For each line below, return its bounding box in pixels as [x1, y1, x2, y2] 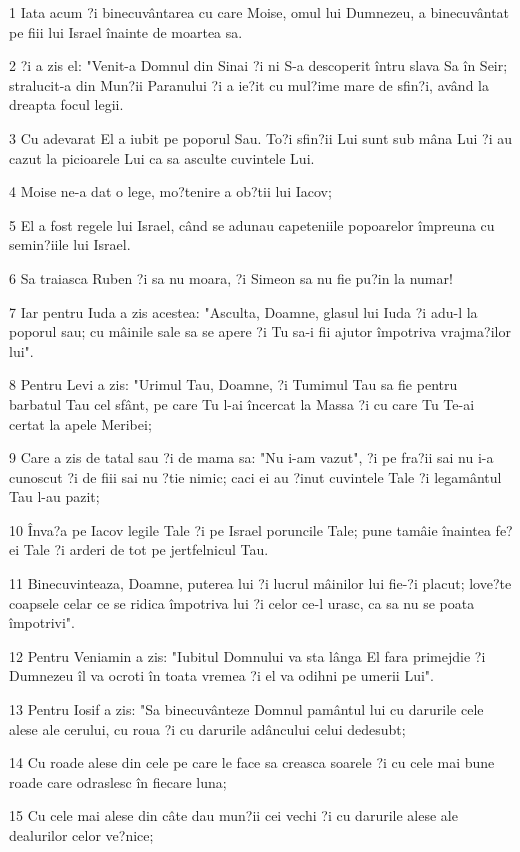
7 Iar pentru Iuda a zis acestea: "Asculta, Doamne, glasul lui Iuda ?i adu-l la [9, 301, 478, 322]
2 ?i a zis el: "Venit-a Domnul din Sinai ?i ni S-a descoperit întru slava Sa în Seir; [9, 55, 508, 76]
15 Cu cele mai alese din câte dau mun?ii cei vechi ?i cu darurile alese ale [9, 805, 458, 826]
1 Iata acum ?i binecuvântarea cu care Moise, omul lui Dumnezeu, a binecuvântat [9, 2, 510, 22]
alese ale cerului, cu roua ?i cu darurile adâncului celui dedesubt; [9, 718, 406, 739]
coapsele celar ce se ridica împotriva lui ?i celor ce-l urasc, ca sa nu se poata [9, 592, 475, 613]
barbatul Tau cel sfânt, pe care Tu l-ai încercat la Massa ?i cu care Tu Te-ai [9, 393, 475, 414]
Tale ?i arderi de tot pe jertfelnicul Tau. [23, 539, 269, 560]
